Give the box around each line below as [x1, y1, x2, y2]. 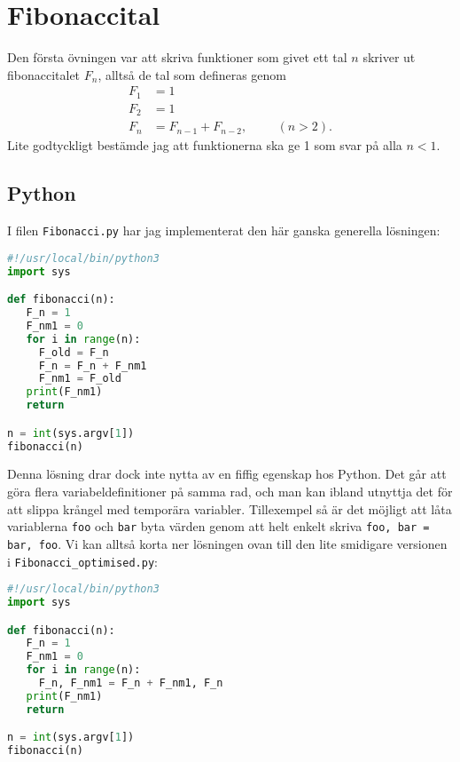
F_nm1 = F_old [38, 372, 121, 385]
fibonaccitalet [7, 65, 81, 83]
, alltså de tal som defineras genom [97, 65, 286, 83]
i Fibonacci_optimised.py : [7, 552, 158, 570]
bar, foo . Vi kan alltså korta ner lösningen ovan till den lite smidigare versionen [7, 534, 448, 552]
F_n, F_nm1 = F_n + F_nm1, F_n [38, 677, 223, 690]
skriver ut [363, 48, 416, 67]
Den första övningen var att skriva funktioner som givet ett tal [7, 48, 347, 67]
